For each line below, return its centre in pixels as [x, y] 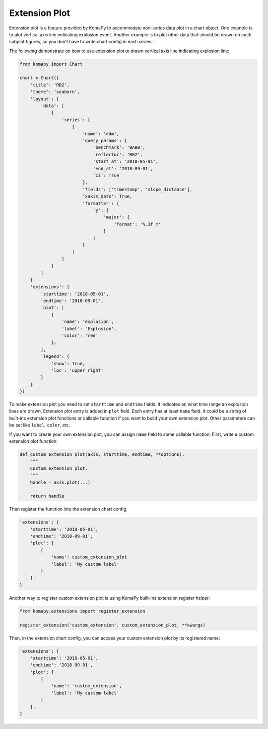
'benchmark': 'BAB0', [119, 148]
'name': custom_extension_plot [89, 557]
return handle [47, 496]
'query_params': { [105, 141]
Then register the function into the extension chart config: [68, 509]
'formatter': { [100, 203]
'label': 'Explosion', [89, 329]
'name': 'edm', [100, 134]
